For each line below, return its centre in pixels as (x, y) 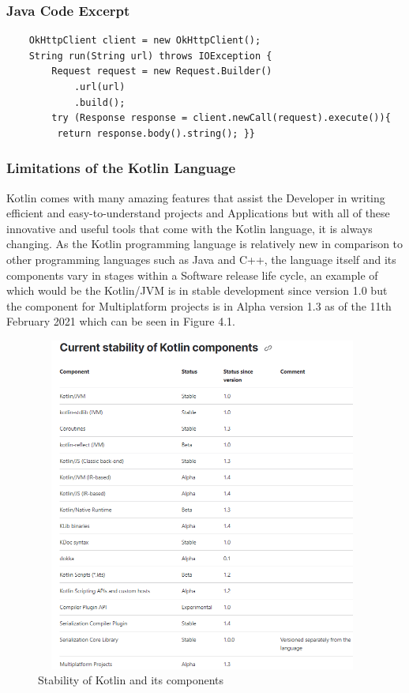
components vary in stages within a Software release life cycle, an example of (192, 275)
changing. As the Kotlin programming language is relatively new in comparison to (205, 244)
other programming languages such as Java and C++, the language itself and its (201, 259)
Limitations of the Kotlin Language (121, 168)
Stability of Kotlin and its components (131, 680)
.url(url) (99, 87)
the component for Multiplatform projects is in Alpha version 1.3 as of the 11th (199, 305)
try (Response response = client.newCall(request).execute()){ (221, 118)
